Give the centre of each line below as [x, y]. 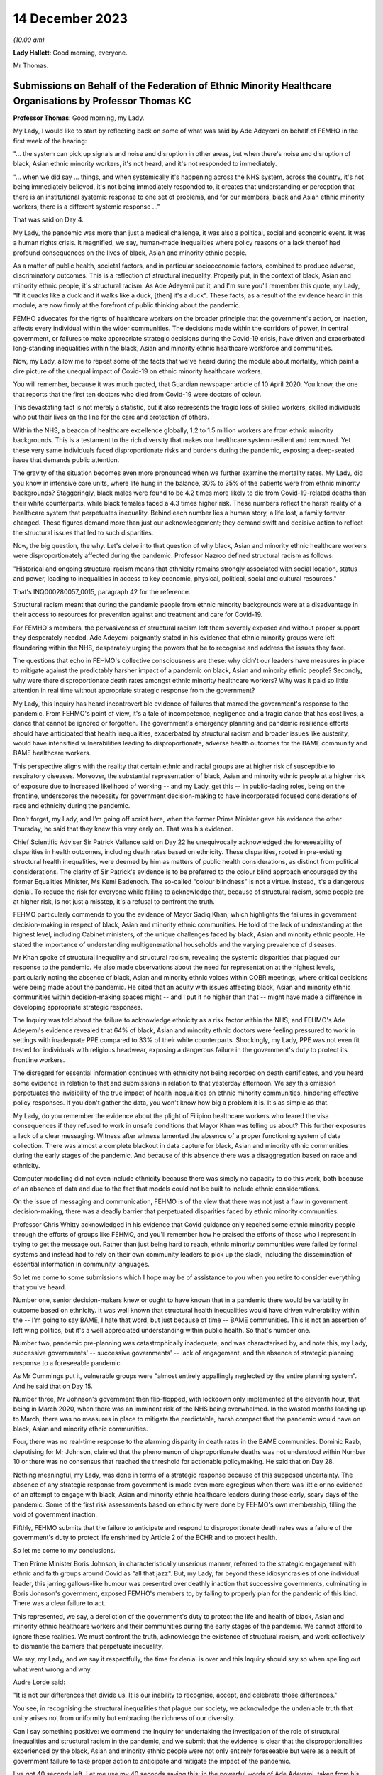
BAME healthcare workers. [52, 753]
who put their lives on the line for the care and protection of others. [111, 417]
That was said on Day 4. [49, 219]
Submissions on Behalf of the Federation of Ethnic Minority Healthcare [172, 86]
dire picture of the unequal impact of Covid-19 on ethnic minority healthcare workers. [138, 371]
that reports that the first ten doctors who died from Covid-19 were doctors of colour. [137, 394]
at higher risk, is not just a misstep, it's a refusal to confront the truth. [114, 901]
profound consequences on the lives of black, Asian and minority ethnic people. [130, 253]
